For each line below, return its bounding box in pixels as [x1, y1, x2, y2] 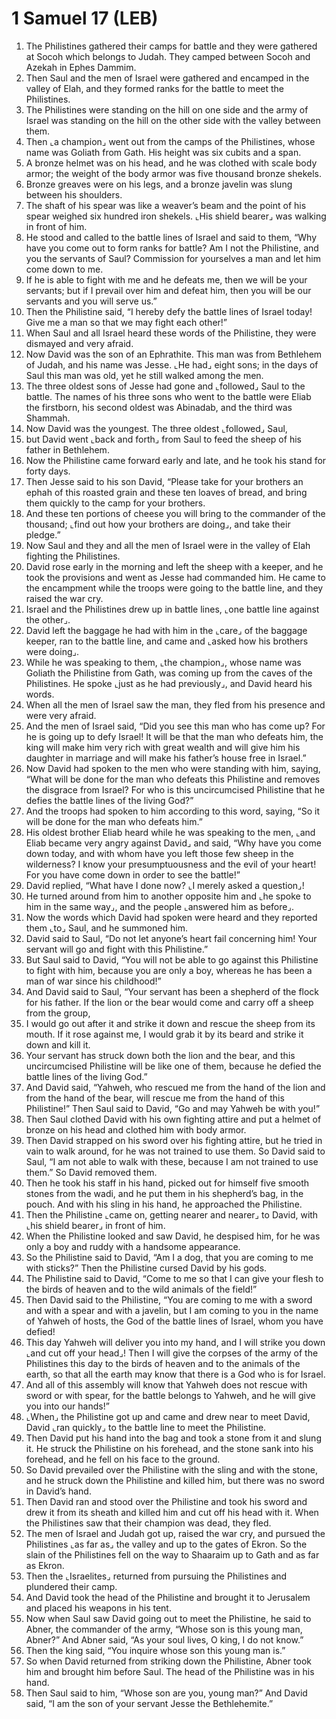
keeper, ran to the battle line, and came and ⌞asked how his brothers [25, 635, 309, 647]
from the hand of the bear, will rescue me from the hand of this [25, 1092, 285, 1104]
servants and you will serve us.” [25, 295, 158, 307]
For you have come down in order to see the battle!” [25, 868, 241, 881]
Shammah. [25, 412, 71, 424]
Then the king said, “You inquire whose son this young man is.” [25, 1644, 286, 1656]
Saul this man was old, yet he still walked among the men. [25, 369, 264, 381]
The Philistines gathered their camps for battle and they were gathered [25, 40, 318, 52]
